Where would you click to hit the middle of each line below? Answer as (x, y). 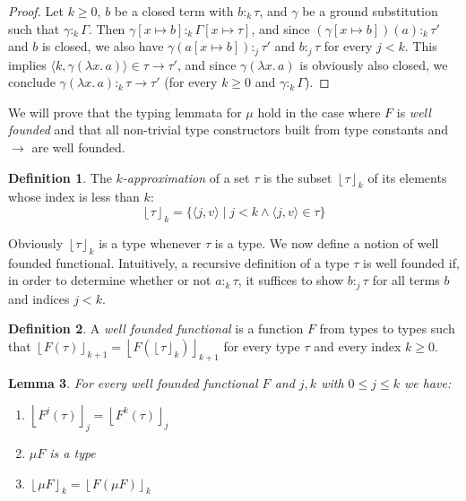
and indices (39, 298)
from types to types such (387, 328)
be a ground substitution (370, 11)
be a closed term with (174, 11)
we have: (427, 382)
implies (27, 64)
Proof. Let (36, 11)
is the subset (298, 177)
